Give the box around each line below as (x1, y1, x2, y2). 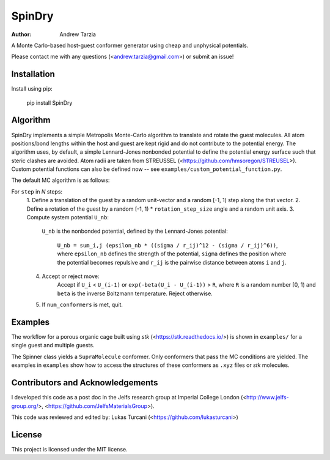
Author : (11, 31, 32, 38)
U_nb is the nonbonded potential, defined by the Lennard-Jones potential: (42, 227, 229, 235)
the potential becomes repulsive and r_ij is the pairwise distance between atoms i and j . (57, 258, 287, 266)
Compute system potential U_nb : (26, 214, 109, 221)
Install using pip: (11, 85, 53, 92)
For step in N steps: (11, 187, 63, 195)
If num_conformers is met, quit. (42, 301, 123, 309)
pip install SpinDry (26, 99, 73, 107)
